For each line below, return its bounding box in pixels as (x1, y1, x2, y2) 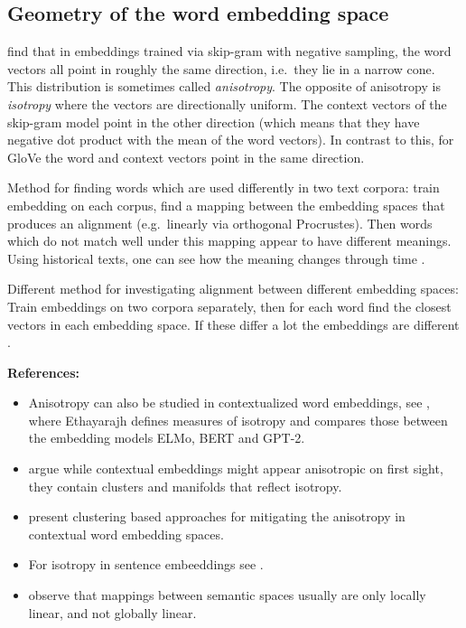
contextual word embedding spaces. (28, 524, 224, 543)
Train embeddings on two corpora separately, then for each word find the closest (7, 296, 452, 315)
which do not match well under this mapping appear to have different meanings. (7, 231, 452, 250)
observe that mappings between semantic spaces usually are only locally (28, 586, 426, 605)
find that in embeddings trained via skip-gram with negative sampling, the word (7, 42, 452, 61)
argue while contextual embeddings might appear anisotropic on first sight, (28, 459, 443, 478)
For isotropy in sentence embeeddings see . (28, 555, 264, 574)
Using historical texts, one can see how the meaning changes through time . (7, 248, 425, 267)
